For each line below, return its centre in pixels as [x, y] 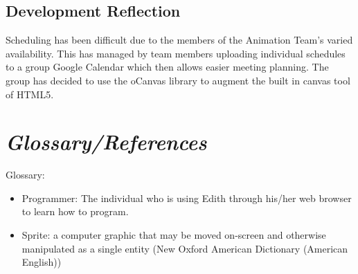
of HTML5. [30, 94]
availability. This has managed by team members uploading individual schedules [176, 53]
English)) [42, 262]
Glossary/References [106, 142]
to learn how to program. [75, 211]
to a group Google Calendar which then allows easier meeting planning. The [167, 67]
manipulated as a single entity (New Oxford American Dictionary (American [185, 248]
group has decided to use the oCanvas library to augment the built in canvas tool [178, 80]
